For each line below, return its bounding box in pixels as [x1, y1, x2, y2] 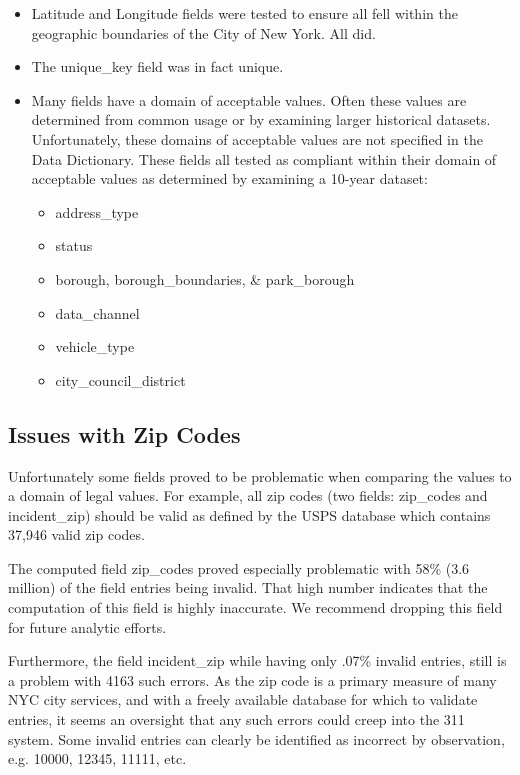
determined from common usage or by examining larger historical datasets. [31, 109, 491, 130]
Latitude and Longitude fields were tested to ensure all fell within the [31, 3, 458, 23]
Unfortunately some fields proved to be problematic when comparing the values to [8, 465, 512, 486]
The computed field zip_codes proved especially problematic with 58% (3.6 [8, 557, 470, 578]
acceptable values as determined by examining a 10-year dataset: [31, 168, 428, 189]
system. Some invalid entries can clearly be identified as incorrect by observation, [8, 728, 505, 749]
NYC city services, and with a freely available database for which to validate [8, 689, 478, 710]
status [55, 235, 93, 256]
